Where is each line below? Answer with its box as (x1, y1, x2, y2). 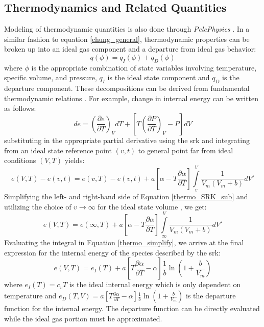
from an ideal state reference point (4, 145, 112, 155)
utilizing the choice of (4, 201, 71, 212)
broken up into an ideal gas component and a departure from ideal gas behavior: (4, 43, 256, 54)
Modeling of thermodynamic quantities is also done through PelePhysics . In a (4, 24, 250, 34)
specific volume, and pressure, (4, 72, 97, 83)
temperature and (4, 290, 57, 301)
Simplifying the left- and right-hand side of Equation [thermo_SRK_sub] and (4, 191, 248, 201)
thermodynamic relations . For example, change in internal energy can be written (4, 92, 258, 103)
